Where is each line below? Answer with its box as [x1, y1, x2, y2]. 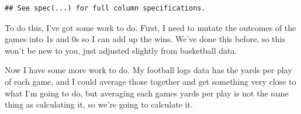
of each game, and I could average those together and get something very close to [5, 75, 296, 87]
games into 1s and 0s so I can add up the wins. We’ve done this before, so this [5, 33, 285, 45]
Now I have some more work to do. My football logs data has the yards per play [5, 64, 292, 76]
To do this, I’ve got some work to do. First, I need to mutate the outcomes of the [5, 21, 296, 33]
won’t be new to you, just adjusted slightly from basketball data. [5, 44, 237, 56]
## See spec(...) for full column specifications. [5, 4, 206, 12]
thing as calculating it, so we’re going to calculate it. [5, 98, 193, 110]
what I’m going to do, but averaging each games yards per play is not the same [5, 87, 289, 99]
